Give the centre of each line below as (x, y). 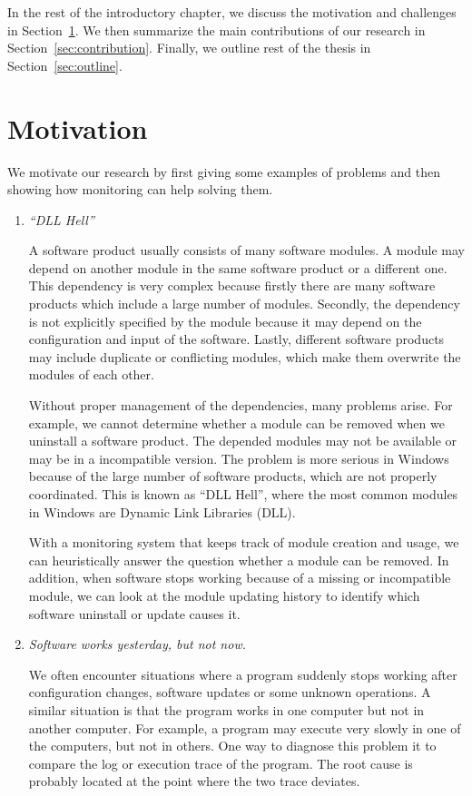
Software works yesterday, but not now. (137, 644)
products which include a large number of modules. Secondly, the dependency (244, 304)
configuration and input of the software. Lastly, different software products (236, 339)
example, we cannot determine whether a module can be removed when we (236, 423)
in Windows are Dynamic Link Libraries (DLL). (162, 511)
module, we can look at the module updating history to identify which (224, 595)
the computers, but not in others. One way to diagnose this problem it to (232, 746)
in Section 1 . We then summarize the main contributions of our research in (216, 29)
